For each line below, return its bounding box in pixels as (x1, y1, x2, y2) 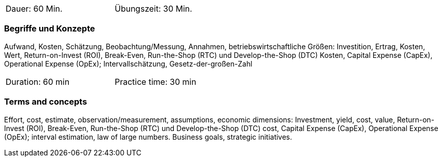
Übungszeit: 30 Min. (115, 4, 192, 14)
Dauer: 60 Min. (6, 4, 63, 14)
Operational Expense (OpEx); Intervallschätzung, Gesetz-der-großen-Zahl (4, 59, 252, 68)
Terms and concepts (4, 96, 87, 107)
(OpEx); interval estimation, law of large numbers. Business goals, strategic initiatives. (4, 132, 292, 141)
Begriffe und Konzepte (4, 23, 95, 34)
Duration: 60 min (6, 76, 70, 87)
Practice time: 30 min (115, 76, 196, 87)
